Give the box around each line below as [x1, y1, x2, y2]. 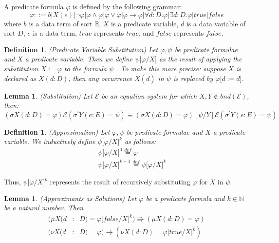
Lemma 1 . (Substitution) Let [4, 90, 93, 101]
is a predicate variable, [111, 18, 179, 28]
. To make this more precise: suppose [116, 63, 226, 73]
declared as [4, 73, 37, 83]
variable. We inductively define [4, 136, 95, 146]
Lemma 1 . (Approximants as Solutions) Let [4, 193, 137, 203]
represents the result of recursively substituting [50, 177, 190, 186]
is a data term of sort [29, 18, 93, 28]
